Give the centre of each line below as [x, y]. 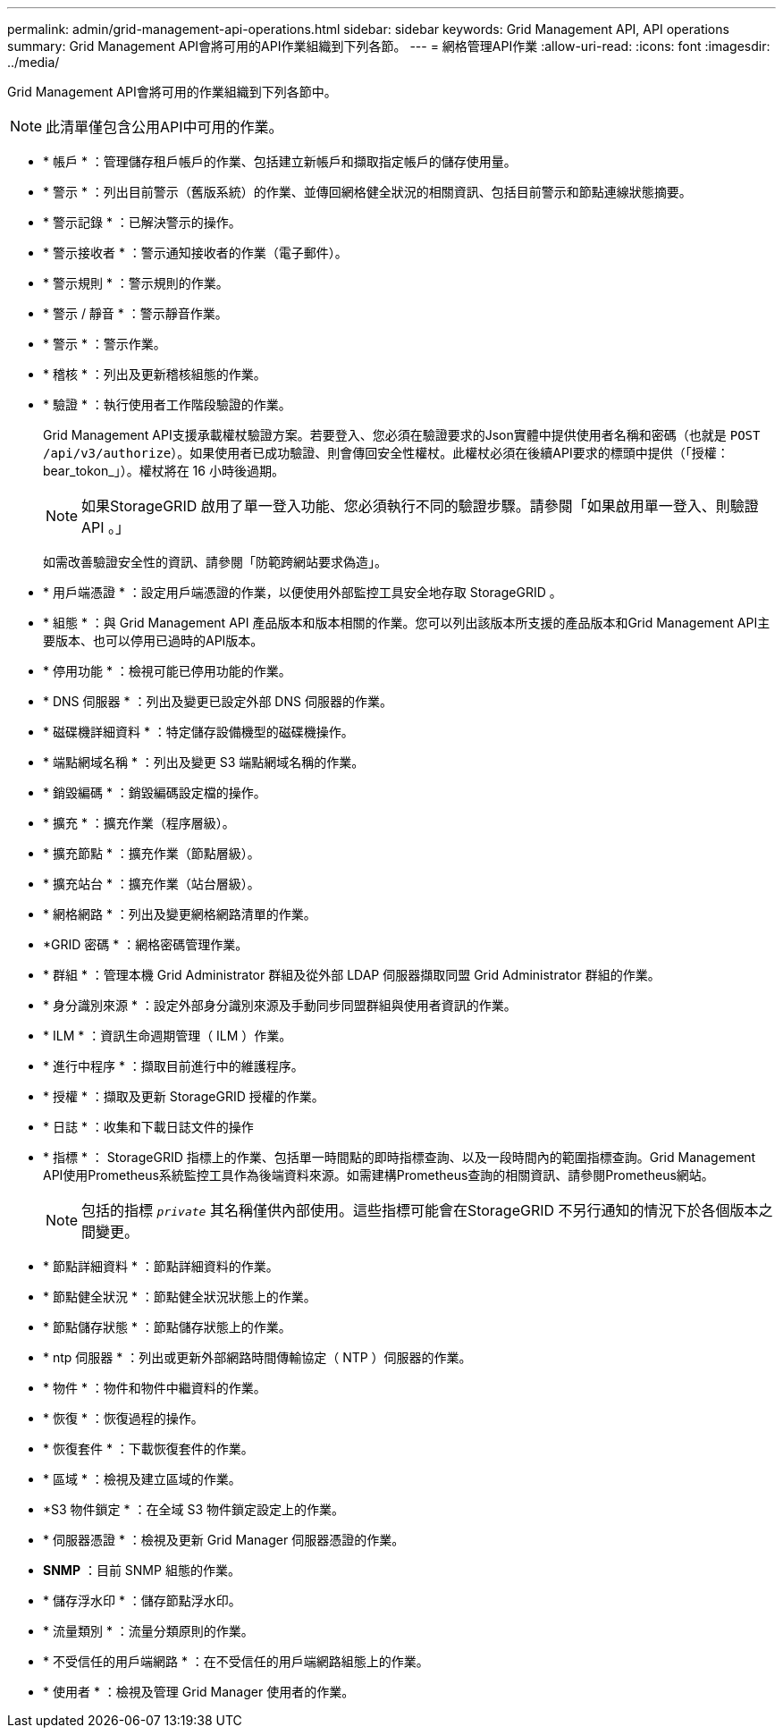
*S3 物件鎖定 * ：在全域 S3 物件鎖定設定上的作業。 [194, 1509]
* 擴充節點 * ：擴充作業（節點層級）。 [152, 853]
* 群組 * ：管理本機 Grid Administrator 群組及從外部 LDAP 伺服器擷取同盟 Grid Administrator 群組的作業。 [352, 975]
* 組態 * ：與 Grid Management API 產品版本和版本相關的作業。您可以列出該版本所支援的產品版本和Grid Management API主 [407, 623]
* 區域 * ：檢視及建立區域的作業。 [142, 1479]
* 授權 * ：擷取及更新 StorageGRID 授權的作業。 [184, 1096]
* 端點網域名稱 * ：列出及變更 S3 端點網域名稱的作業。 [204, 762]
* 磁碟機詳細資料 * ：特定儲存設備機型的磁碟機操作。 [198, 732]
